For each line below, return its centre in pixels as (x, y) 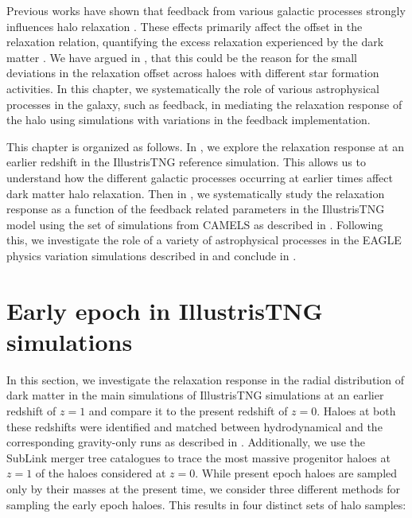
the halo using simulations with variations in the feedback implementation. (189, 120)
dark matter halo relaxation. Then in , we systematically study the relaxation (196, 193)
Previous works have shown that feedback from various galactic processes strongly (206, 10)
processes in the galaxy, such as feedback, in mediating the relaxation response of (204, 104)
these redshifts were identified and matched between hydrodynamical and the (194, 426)
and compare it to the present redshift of (188, 411)
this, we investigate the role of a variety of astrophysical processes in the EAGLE (204, 240)
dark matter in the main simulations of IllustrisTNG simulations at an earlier (195, 395)
